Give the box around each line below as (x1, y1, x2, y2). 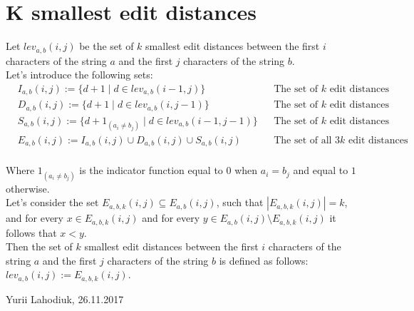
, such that (216, 195, 264, 210)
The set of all (274, 135, 332, 146)
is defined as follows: (219, 253, 309, 267)
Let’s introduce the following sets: (6, 67, 153, 82)
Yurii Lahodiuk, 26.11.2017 (6, 291, 124, 306)
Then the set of (6, 239, 73, 254)
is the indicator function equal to (79, 163, 223, 178)
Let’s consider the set (6, 195, 99, 210)
